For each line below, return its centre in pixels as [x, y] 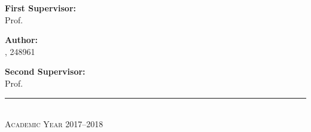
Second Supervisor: [45, 71]
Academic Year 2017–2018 [54, 124]
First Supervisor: [40, 8]
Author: [22, 40]
